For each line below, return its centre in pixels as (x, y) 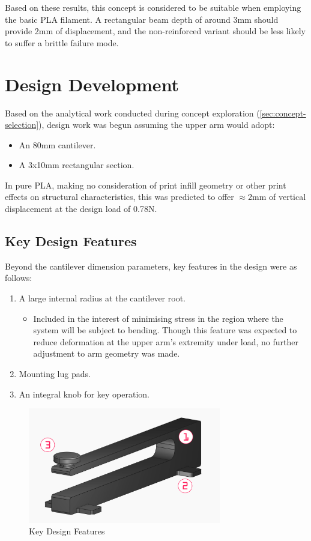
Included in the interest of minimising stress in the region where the (158, 318)
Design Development (92, 84)
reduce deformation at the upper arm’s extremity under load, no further (166, 341)
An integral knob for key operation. (84, 394)
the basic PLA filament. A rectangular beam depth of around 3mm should (142, 19)
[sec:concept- (283, 113)
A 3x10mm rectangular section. (77, 165)
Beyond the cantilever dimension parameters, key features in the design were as (151, 266)
